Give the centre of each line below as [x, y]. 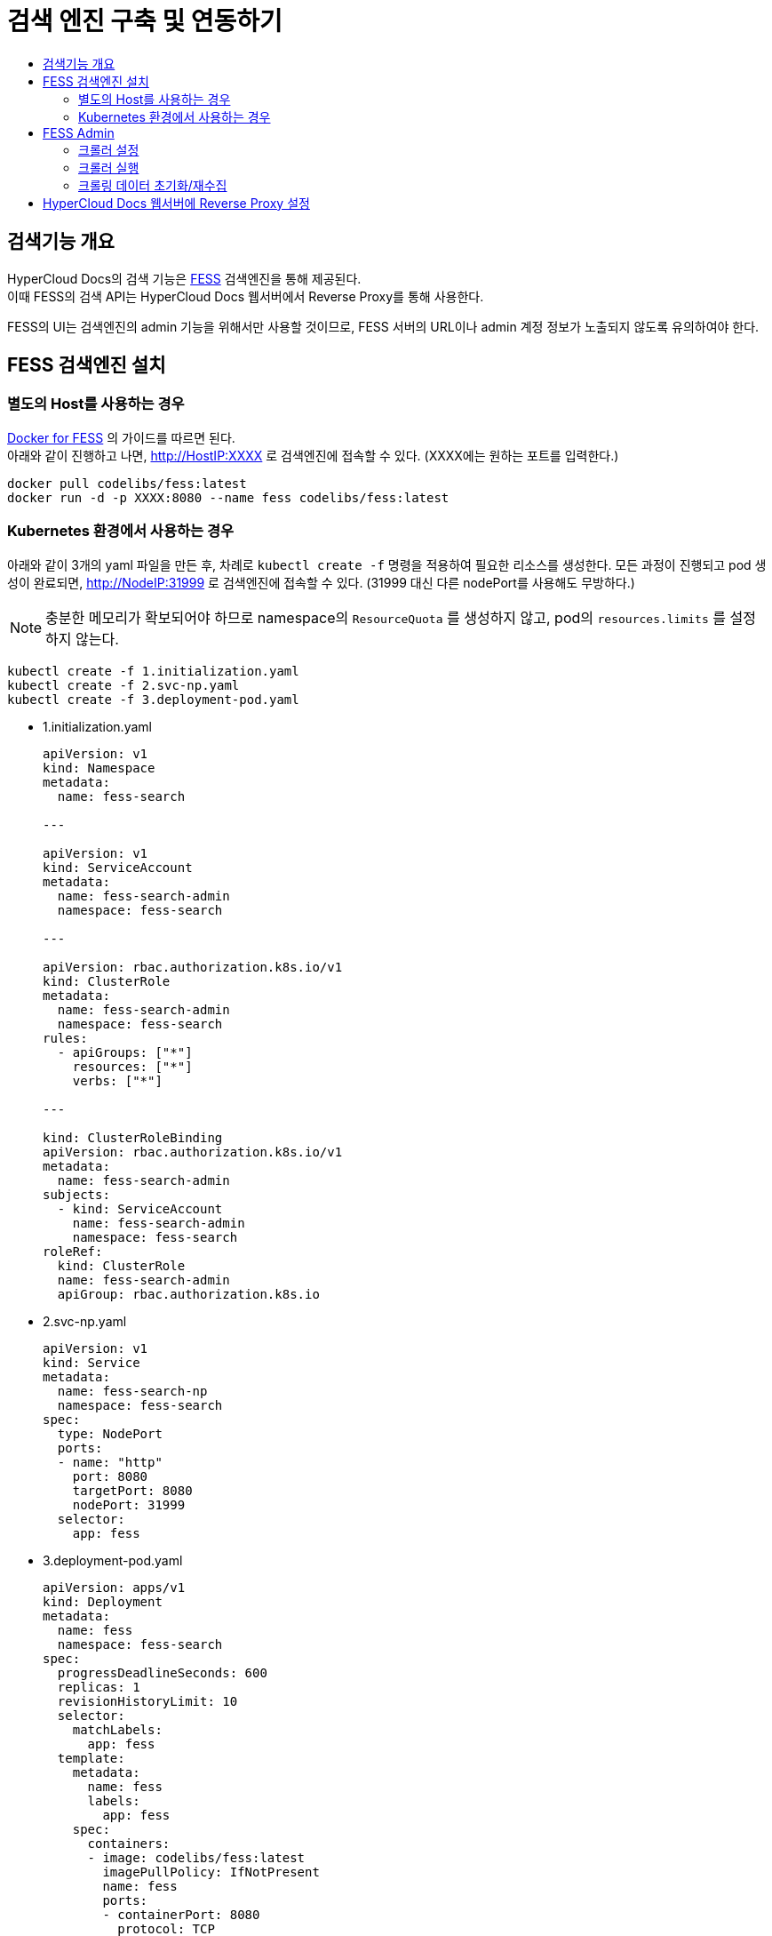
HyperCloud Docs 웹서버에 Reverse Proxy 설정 [176, 203]
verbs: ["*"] [117, 1080]
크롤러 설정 [109, 149]
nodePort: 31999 [129, 1504]
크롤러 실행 [109, 167]
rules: [65, 1038]
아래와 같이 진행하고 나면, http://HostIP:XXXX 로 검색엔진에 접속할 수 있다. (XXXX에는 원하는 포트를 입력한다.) [313, 455]
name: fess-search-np [132, 1391]
